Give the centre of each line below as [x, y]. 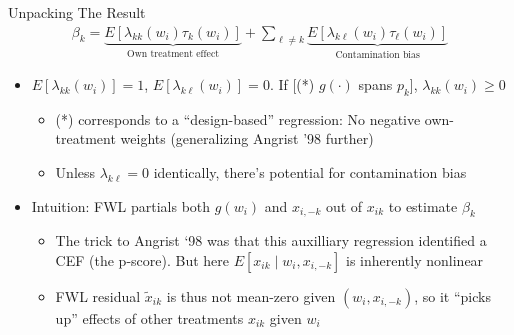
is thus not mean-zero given [251, 296]
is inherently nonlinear [415, 260]
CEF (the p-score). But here [142, 260]
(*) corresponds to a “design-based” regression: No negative [238, 118]
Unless [75, 172]
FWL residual [98, 296]
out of [344, 205]
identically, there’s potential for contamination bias [310, 172]
